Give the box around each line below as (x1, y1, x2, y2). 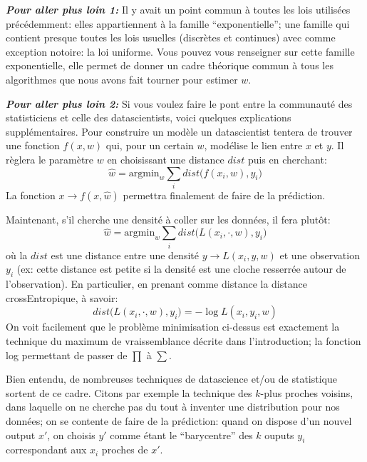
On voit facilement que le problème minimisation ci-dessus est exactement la (6, 319, 340, 334)
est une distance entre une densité (51, 247, 199, 262)
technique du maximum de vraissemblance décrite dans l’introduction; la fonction (6, 333, 361, 348)
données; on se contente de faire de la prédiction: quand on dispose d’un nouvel (6, 413, 352, 428)
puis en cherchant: (247, 151, 327, 166)
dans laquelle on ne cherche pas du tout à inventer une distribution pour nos (6, 399, 340, 414)
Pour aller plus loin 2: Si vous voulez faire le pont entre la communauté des (6, 96, 353, 111)
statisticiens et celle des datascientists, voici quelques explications (6, 110, 291, 125)
